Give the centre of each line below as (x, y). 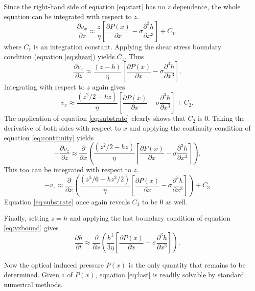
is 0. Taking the (221, 118)
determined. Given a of (38, 275)
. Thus (134, 56)
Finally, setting (26, 218)
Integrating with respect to (44, 87)
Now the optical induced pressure (54, 265)
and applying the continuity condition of (190, 128)
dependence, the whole (207, 6)
